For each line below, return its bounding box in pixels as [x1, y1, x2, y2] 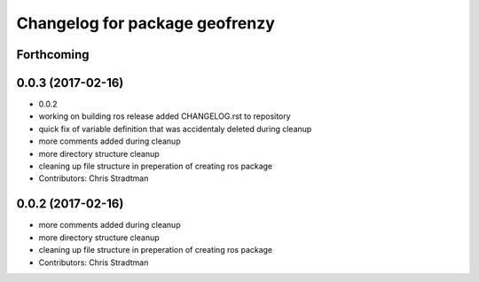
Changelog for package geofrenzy [16, 13, 275, 33]
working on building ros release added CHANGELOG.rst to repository [38, 111, 292, 121]
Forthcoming [16, 47, 90, 62]
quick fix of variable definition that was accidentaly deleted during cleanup [38, 123, 312, 134]
